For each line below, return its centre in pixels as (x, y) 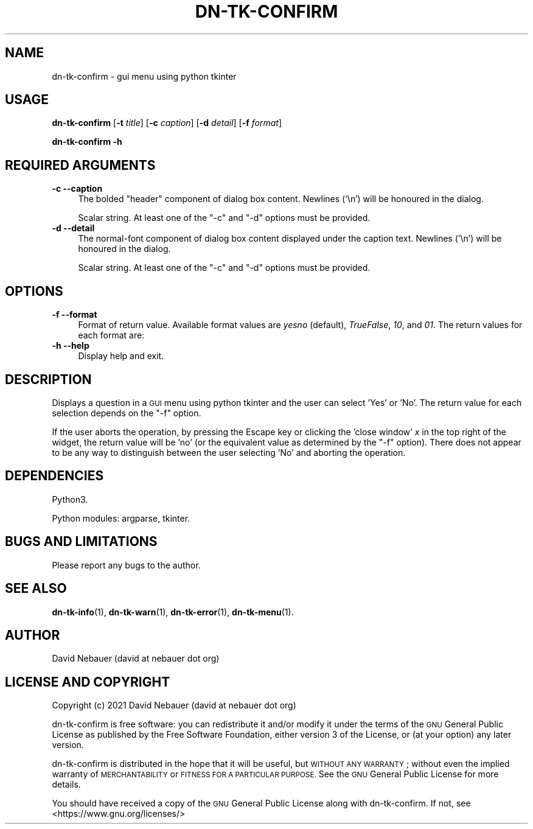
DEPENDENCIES (54, 476)
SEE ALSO (36, 589)
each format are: (111, 335)
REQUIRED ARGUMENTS (80, 165)
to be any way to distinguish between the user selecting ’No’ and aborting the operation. (229, 452)
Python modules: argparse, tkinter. (121, 518)
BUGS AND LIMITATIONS (81, 542)
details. (66, 785)
